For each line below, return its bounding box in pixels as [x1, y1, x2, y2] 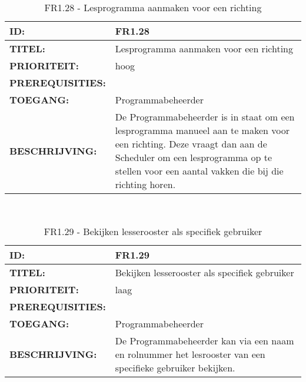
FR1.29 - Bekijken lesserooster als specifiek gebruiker [44, 224, 262, 238]
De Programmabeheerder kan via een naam [115, 333, 294, 347]
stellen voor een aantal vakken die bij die [115, 164, 284, 177]
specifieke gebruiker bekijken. [115, 360, 235, 374]
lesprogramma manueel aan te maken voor [115, 123, 290, 137]
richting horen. [115, 177, 176, 191]
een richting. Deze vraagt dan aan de [115, 137, 267, 150]
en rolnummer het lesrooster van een [115, 347, 265, 361]
